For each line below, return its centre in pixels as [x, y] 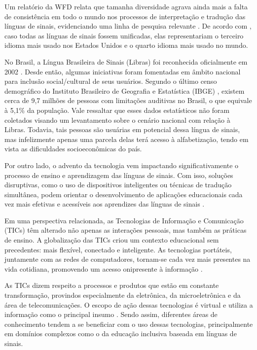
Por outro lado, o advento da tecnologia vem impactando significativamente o [122, 165]
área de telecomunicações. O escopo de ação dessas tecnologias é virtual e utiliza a [129, 304]
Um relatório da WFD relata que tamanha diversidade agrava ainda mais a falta [126, 6]
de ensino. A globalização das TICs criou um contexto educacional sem [112, 240]
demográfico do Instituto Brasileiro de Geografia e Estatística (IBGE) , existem [125, 90]
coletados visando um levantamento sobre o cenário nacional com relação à [117, 120]
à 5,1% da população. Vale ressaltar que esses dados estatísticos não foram [117, 110]
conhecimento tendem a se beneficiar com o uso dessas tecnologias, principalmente [129, 324]
